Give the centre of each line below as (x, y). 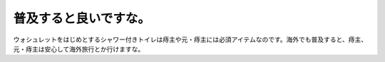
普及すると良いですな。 (82, 18)
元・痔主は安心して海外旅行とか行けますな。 (79, 49)
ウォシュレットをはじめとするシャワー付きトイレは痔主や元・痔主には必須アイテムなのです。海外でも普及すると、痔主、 (190, 39)
